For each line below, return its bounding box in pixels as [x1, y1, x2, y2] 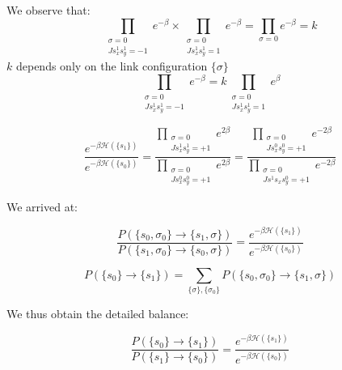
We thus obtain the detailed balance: [6, 305, 189, 322]
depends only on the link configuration [15, 57, 208, 74]
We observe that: [6, 2, 91, 18]
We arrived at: [6, 198, 78, 215]
